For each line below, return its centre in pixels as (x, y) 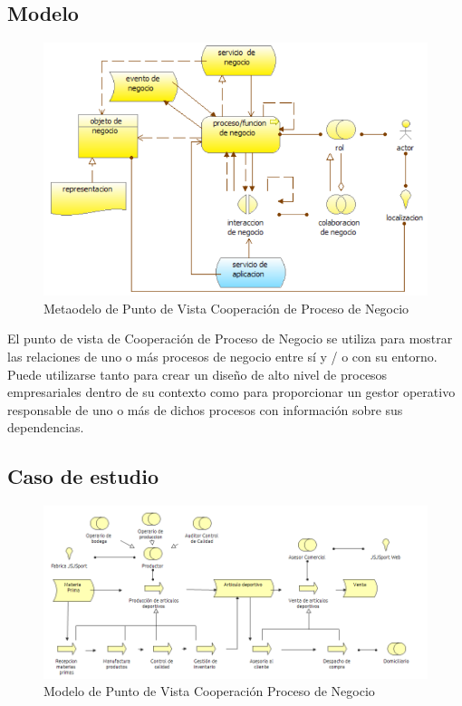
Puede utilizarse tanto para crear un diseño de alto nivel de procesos (197, 374)
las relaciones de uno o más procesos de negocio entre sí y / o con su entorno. (222, 356)
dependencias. (46, 427)
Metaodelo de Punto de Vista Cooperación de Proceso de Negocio (226, 308)
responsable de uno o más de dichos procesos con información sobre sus (205, 409)
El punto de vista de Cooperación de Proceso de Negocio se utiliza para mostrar (230, 338)
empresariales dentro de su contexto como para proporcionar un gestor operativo (231, 392)
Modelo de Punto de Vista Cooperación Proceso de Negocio (209, 691)
